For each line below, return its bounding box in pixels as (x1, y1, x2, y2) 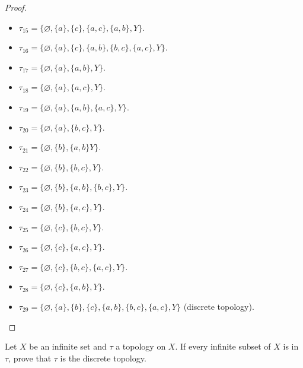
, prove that (8, 351, 52, 364)
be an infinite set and (29, 340, 107, 353)
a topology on (116, 340, 166, 353)
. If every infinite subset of (175, 340, 271, 353)
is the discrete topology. (60, 351, 146, 364)
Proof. (5, 1, 27, 13)
